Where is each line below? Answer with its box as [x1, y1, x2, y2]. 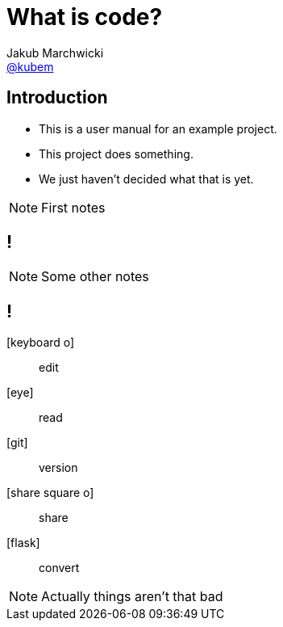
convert [39, 561, 80, 575]
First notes [41, 199, 106, 216]
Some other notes [41, 268, 149, 285]
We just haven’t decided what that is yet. [39, 171, 254, 186]
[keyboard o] [6, 335, 75, 350]
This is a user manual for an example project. [39, 121, 277, 136]
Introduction [6, 87, 108, 108]
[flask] [6, 536, 40, 550]
